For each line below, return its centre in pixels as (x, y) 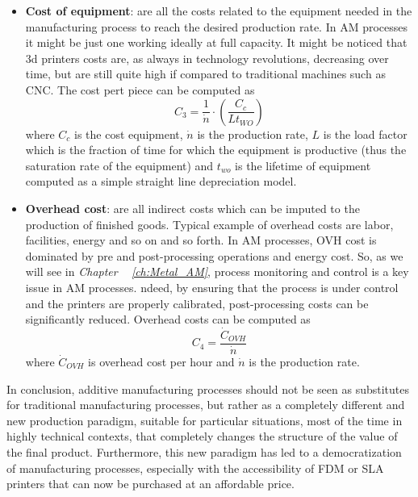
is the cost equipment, (128, 134)
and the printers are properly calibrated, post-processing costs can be (197, 303)
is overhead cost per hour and (161, 361)
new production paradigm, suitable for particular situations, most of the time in (205, 420)
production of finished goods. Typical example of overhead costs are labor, (209, 224)
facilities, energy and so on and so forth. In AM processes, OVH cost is (201, 240)
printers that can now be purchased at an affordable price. (150, 484)
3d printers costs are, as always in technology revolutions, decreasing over (207, 58)
